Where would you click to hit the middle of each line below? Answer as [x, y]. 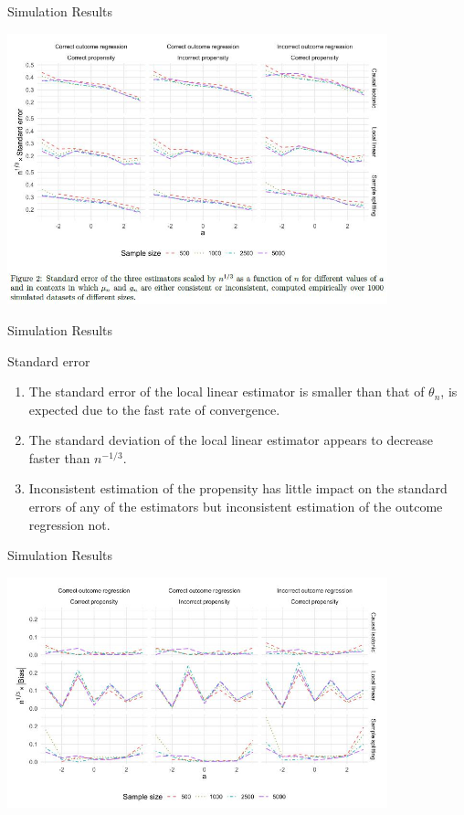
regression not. [69, 524]
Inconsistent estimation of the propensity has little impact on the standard [238, 488]
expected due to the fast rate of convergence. [154, 409]
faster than [59, 457]
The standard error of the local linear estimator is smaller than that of [227, 392]
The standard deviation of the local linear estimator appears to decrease [231, 440]
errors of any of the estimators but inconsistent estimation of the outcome [236, 507]
